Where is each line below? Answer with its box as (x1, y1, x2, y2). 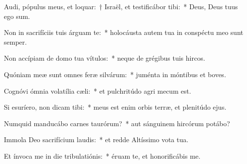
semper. (4, 36, 27, 47)
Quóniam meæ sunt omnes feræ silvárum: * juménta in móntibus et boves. (4, 69, 226, 79)
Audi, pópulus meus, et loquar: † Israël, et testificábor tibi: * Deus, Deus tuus (4, 1, 238, 11)
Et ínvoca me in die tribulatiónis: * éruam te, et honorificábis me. (4, 150, 200, 161)
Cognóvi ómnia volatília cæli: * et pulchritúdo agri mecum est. (4, 85, 191, 96)
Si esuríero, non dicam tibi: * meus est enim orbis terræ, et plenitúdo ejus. (4, 102, 227, 112)
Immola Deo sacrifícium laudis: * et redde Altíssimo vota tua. (4, 134, 189, 145)
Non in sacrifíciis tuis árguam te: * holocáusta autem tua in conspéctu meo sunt (4, 27, 244, 37)
